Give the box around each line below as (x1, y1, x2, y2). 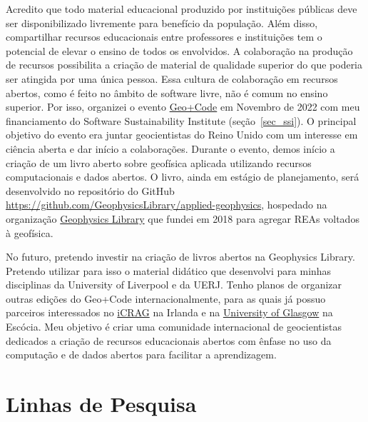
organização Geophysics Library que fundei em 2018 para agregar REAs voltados (6, 211, 359, 226)
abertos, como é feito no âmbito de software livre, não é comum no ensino (6, 85, 328, 100)
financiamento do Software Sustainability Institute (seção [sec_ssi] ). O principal (6, 113, 357, 128)
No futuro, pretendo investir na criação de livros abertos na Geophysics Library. (6, 249, 355, 264)
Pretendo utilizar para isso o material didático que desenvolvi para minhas (6, 263, 332, 278)
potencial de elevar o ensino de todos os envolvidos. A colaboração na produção (6, 43, 353, 58)
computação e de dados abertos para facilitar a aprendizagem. (6, 347, 277, 362)
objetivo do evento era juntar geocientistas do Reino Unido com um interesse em (6, 127, 358, 142)
